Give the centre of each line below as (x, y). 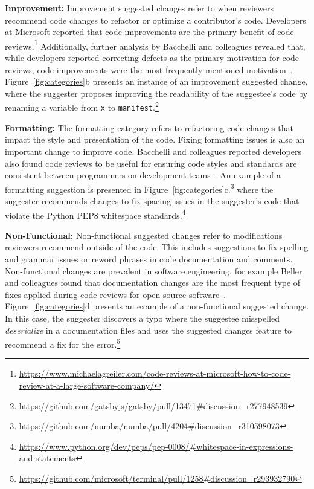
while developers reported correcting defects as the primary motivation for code (152, 58)
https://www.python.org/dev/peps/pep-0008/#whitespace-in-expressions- (156, 446)
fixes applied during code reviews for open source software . (116, 294)
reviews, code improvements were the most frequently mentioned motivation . (149, 69)
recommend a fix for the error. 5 (63, 343)
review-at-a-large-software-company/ (87, 385)
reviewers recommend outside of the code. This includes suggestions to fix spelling (157, 247)
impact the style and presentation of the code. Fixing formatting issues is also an (155, 139)
